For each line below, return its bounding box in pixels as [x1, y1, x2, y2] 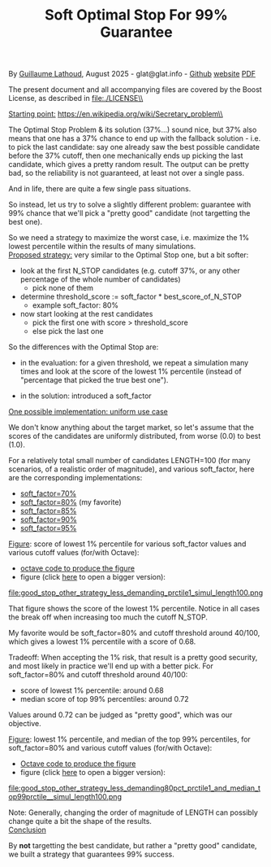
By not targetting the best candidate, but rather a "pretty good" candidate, [8, 841, 257, 851]
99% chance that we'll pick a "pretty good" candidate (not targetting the [8, 208, 251, 218]
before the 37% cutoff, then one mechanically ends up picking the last [8, 151, 243, 160]
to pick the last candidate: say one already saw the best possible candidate [8, 142, 260, 152]
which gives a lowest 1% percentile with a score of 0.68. [8, 637, 196, 646]
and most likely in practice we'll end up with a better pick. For [8, 661, 213, 671]
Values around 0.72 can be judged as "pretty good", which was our [8, 710, 233, 720]
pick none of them [32, 283, 94, 293]
